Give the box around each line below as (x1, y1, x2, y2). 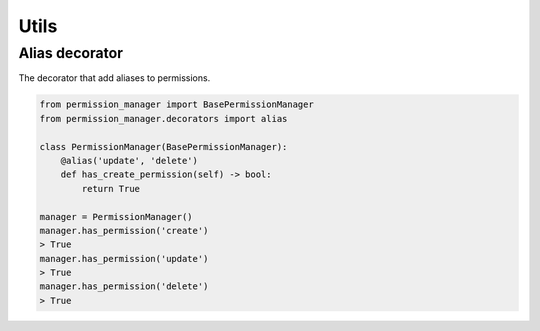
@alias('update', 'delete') (60, 155, 199, 166)
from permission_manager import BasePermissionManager (39, 99, 314, 110)
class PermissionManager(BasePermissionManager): (39, 141, 288, 152)
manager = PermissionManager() (39, 211, 194, 222)
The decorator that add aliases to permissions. (18, 72, 211, 84)
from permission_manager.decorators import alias (39, 113, 288, 124)
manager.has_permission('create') (39, 225, 209, 236)
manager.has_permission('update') (39, 253, 209, 264)
